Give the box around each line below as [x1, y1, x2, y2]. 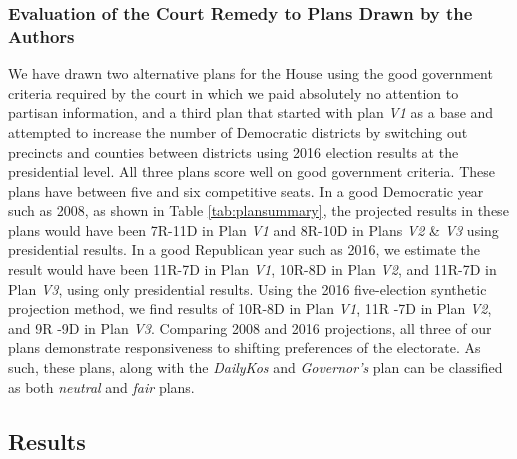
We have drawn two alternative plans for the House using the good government [8, 63, 493, 84]
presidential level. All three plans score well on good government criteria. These [8, 161, 496, 182]
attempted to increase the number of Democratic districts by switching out [8, 121, 468, 142]
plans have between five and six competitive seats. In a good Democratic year [8, 180, 484, 201]
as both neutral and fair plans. [8, 376, 195, 397]
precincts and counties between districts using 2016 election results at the [8, 141, 459, 162]
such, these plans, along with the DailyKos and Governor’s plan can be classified [8, 357, 503, 378]
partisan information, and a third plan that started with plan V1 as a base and [8, 102, 494, 123]
